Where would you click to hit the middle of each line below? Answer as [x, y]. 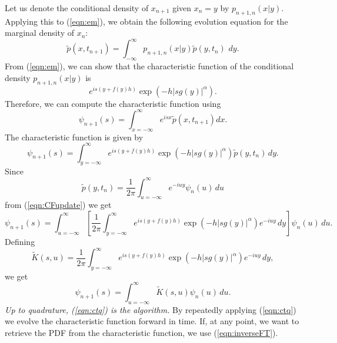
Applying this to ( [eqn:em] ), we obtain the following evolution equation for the [146, 21]
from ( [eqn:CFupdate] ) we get [58, 205]
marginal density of [39, 33]
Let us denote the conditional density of [77, 8]
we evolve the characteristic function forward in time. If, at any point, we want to [152, 321]
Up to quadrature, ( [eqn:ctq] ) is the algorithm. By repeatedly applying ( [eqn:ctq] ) [151, 309]
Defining [20, 241]
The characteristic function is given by [74, 137]
